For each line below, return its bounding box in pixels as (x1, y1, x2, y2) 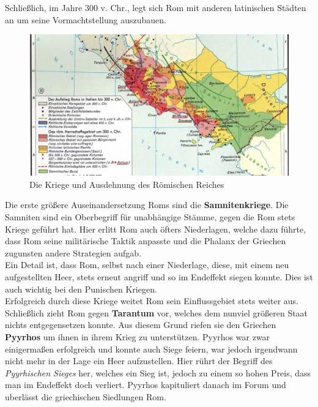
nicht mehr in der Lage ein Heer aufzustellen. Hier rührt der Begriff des (5, 354, 273, 367)
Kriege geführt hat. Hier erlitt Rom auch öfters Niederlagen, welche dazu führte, (5, 222, 306, 235)
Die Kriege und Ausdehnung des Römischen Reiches (29, 177, 224, 190)
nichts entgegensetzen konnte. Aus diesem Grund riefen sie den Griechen (5, 318, 276, 331)
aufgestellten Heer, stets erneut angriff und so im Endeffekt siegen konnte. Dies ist (5, 270, 313, 283)
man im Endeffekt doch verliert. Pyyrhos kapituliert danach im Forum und (5, 378, 286, 391)
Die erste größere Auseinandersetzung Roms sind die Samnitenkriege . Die (5, 198, 289, 211)
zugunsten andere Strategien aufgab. (5, 246, 142, 259)
